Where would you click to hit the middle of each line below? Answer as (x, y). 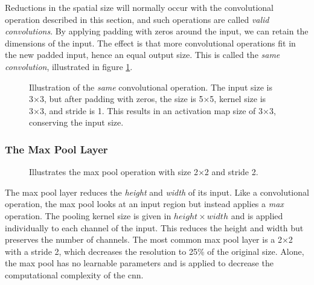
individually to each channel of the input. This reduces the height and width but (154, 227)
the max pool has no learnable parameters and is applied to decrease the (139, 263)
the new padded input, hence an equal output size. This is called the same (143, 55)
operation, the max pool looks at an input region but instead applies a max (144, 204)
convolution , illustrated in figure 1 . (69, 66)
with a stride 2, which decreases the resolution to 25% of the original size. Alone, (155, 251)
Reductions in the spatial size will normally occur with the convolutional (139, 7)
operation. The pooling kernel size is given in (88, 215)
